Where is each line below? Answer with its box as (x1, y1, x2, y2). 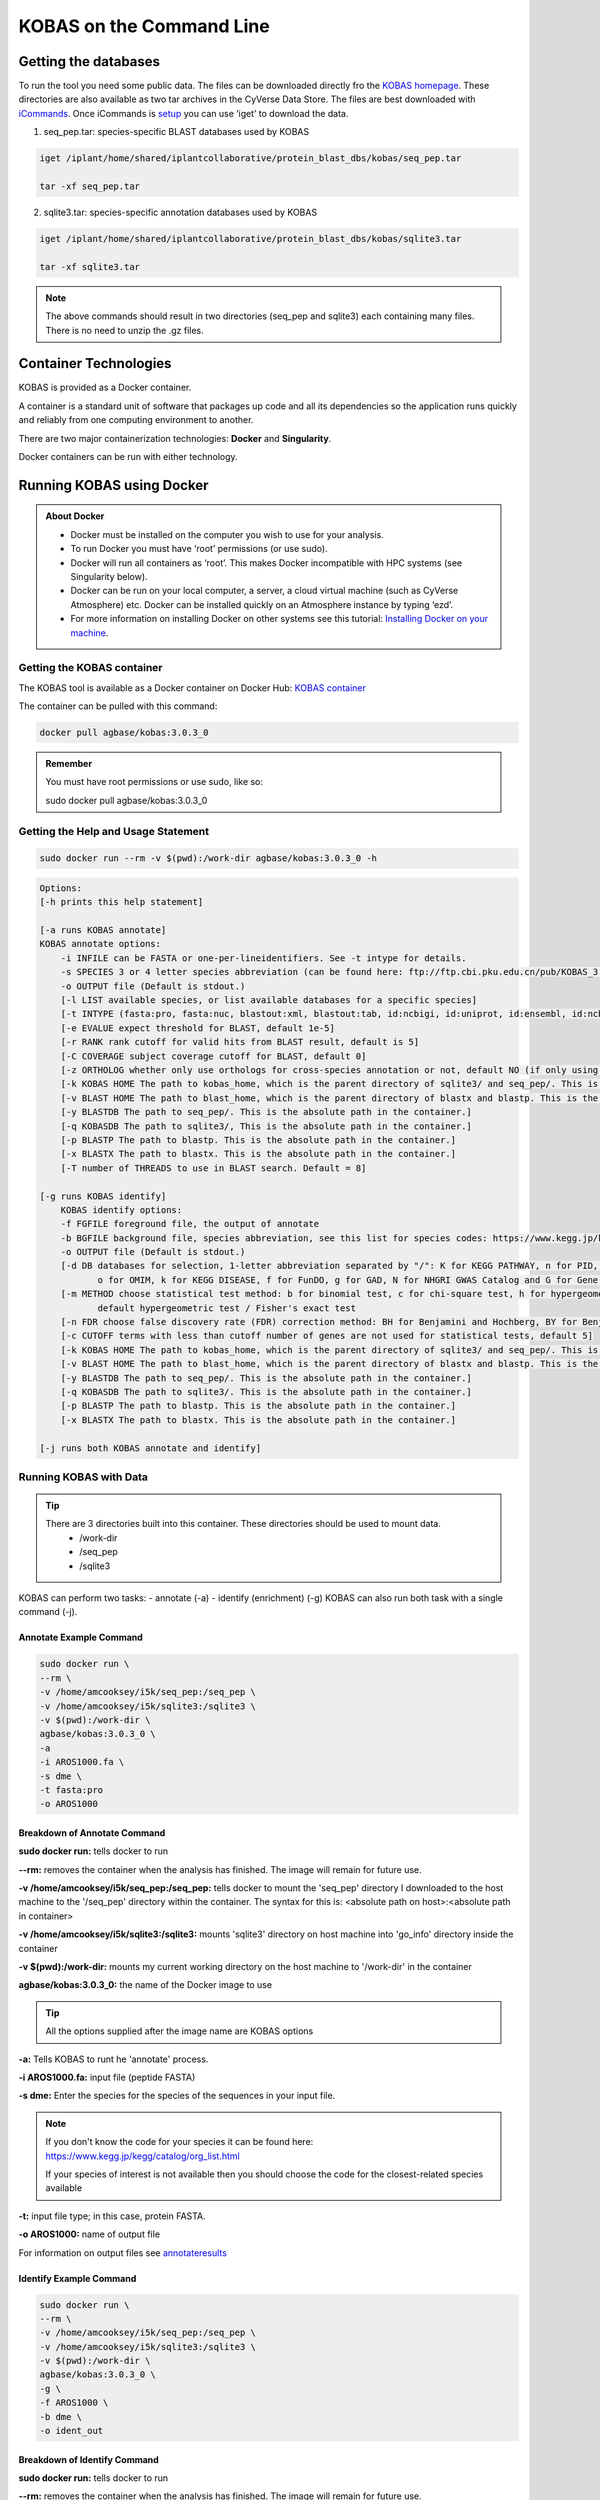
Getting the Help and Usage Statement (18, 824, 210, 838)
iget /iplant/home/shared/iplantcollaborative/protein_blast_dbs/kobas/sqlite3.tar (39, 233, 462, 244)
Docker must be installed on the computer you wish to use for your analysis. (70, 528, 384, 540)
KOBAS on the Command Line (18, 15, 270, 37)
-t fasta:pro (39, 1784, 104, 1795)
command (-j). (18, 1606, 78, 1618)
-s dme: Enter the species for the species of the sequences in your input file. (18, 2090, 336, 2102)
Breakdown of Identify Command (18, 2453, 159, 2465)
